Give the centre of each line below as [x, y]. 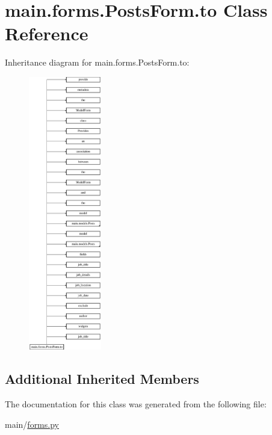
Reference [47, 33]
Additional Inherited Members [102, 379]
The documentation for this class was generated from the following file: [136, 404]
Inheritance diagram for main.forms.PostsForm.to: [97, 62]
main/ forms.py [32, 424]
